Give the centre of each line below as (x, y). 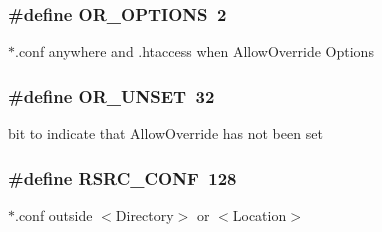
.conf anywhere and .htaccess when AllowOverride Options (194, 51)
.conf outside (54, 214)
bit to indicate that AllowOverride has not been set (165, 133)
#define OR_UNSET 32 (111, 95)
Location (259, 214)
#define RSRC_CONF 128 (122, 177)
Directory (144, 214)
